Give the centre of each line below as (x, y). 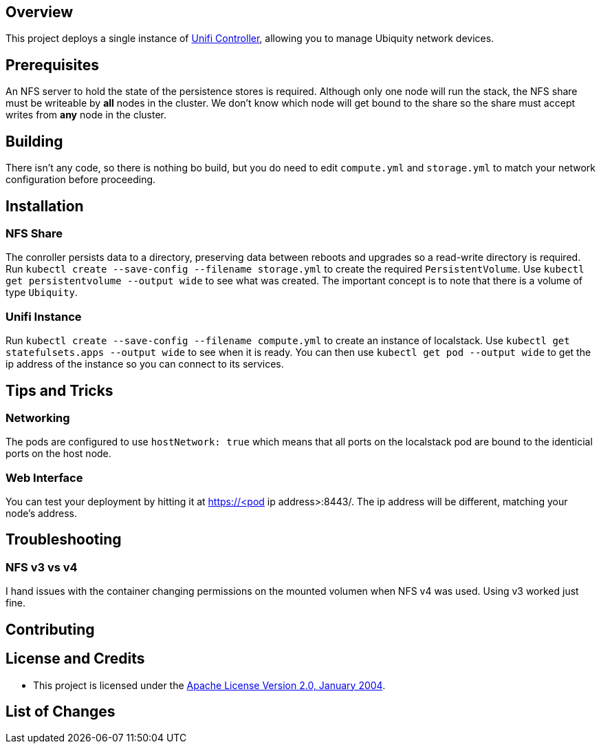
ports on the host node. (58, 454)
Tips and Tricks (59, 390)
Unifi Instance (44, 316)
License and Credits (75, 659)
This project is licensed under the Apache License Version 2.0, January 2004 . (209, 685)
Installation (45, 206)
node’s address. (41, 514)
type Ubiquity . (42, 293)
